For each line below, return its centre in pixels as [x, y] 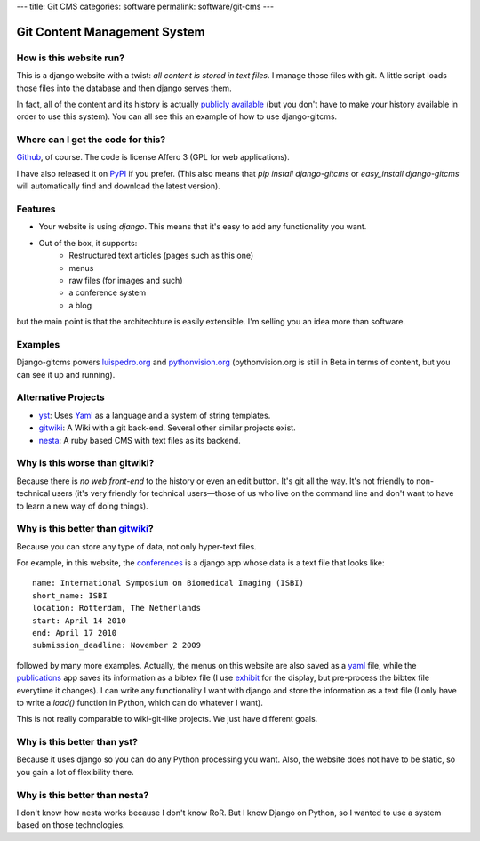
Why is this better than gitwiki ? [85, 529]
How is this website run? [70, 58]
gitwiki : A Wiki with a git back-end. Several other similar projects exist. [168, 428]
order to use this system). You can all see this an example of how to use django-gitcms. [177, 116]
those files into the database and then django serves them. [124, 88]
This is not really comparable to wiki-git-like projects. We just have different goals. [167, 719]
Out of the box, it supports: [88, 243]
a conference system [108, 292]
